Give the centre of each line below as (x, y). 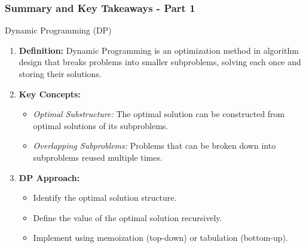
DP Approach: (49, 177)
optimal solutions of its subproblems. (101, 125)
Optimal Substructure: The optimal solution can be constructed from (159, 114)
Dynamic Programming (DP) (58, 30)
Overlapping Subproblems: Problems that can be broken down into (154, 146)
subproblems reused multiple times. (98, 157)
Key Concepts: (50, 94)
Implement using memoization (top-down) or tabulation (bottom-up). (160, 238)
